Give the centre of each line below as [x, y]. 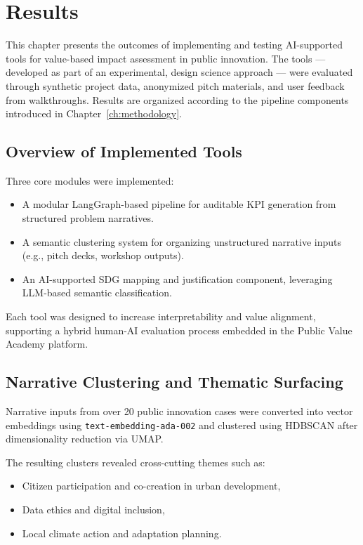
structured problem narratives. [88, 218]
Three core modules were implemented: [90, 180]
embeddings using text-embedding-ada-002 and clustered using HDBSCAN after [182, 425]
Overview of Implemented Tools [124, 151]
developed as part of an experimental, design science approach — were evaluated [179, 72]
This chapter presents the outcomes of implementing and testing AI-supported [174, 45]
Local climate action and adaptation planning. [122, 533]
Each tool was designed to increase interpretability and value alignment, [161, 316]
